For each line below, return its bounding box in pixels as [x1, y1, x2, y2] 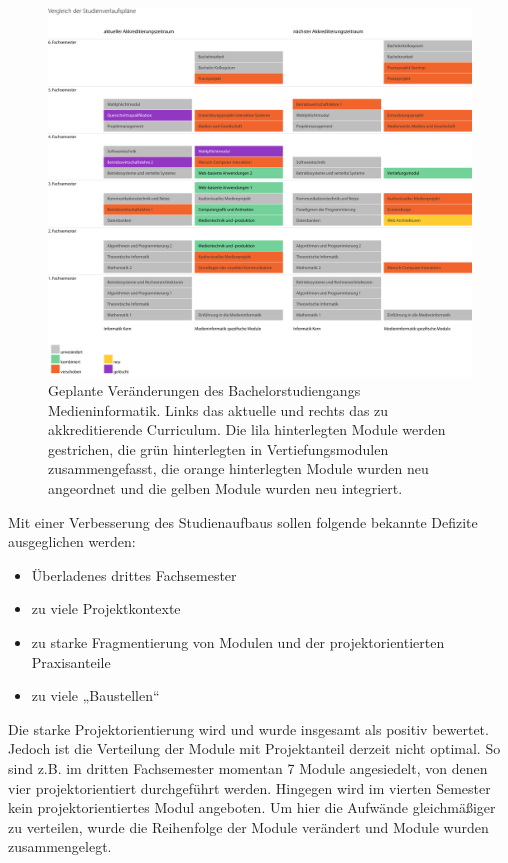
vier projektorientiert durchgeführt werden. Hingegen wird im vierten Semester [8, 777, 491, 798]
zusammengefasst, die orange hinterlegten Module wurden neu [48, 458, 429, 479]
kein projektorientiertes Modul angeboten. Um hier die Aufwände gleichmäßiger [8, 797, 496, 818]
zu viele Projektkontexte [31, 598, 181, 619]
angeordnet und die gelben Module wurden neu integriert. [48, 478, 403, 499]
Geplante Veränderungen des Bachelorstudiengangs [48, 380, 361, 401]
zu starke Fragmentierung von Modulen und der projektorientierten [31, 632, 445, 653]
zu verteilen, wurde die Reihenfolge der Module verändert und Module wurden [8, 816, 489, 837]
